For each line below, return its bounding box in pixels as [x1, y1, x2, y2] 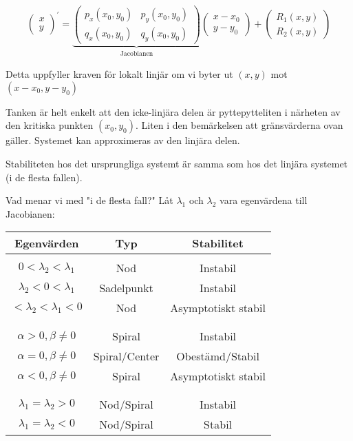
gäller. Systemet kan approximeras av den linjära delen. [6, 133, 240, 147]
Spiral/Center [93, 348, 160, 365]
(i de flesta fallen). [6, 170, 83, 184]
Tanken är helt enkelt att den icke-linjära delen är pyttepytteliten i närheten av [6, 104, 341, 119]
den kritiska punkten [6, 118, 94, 132]
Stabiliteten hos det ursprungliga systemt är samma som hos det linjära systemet [6, 156, 348, 170]
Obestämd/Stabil [176, 348, 259, 365]
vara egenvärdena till [220, 193, 308, 207]
